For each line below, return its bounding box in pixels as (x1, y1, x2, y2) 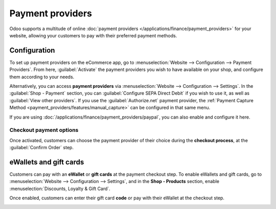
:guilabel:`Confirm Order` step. (9, 145, 74, 151)
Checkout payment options (9, 127, 79, 134)
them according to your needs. (9, 74, 75, 80)
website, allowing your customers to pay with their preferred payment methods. (9, 32, 177, 38)
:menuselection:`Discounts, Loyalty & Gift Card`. (9, 185, 111, 192)
